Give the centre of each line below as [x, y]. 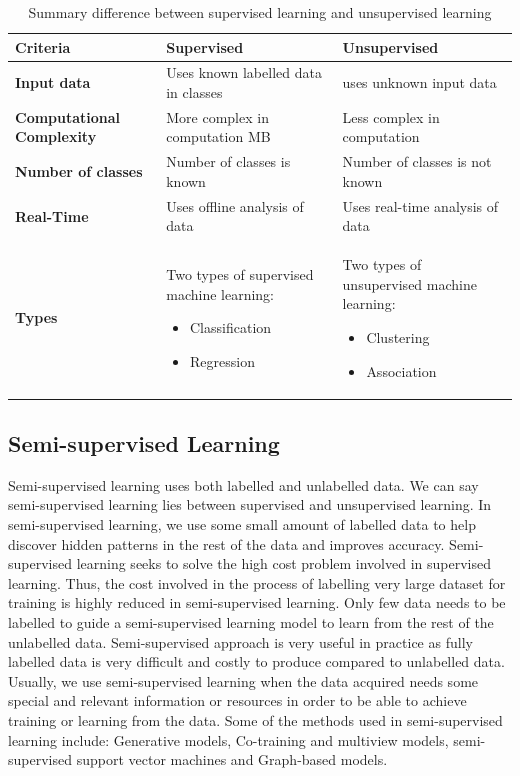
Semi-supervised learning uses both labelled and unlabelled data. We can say [243, 484]
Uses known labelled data [244, 72]
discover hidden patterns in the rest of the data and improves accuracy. [226, 543]
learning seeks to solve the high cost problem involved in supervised [283, 563]
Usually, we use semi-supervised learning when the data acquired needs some [243, 680]
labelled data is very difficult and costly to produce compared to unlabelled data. [256, 661]
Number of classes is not [417, 161]
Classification [231, 327]
